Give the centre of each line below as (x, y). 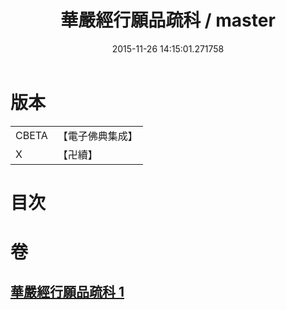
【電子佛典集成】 (97, 136)
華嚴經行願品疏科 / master (168, 20)
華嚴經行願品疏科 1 (67, 292)
